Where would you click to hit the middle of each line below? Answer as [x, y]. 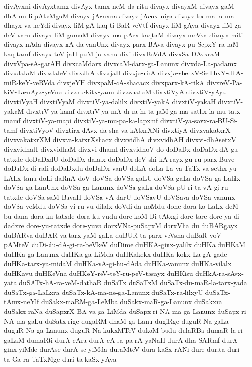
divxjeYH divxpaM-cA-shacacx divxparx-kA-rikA [131, 82]
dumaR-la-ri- [226, 330]
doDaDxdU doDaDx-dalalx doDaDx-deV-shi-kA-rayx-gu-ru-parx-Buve [130, 158]
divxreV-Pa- [224, 82]
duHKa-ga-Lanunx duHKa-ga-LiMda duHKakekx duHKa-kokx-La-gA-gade [116, 254]
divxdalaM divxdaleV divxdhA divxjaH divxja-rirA [80, 73]
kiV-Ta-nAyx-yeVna [33, 92]
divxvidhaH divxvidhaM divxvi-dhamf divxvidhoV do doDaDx [97, 149]
